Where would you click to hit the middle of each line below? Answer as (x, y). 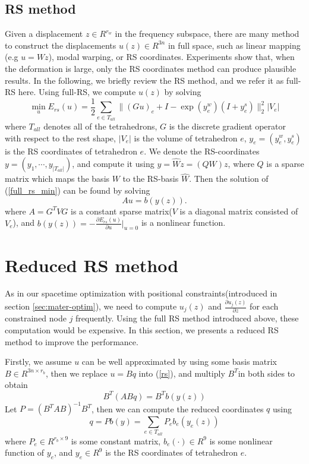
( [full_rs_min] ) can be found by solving (78, 190)
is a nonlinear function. (183, 222)
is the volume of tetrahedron (186, 138)
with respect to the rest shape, (60, 138)
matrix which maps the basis (57, 179)
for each (264, 306)
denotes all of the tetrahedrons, (100, 126)
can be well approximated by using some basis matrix (179, 362)
